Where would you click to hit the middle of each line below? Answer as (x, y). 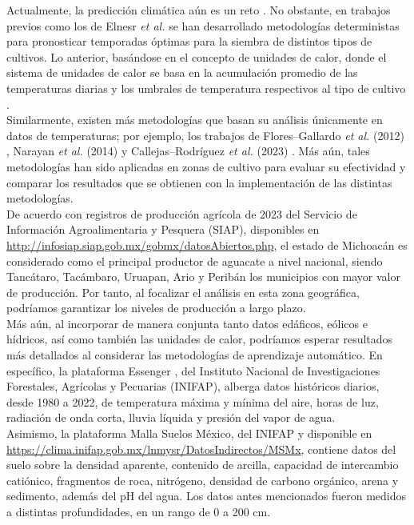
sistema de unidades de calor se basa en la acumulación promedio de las (182, 72)
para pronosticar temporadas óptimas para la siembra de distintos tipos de (189, 41)
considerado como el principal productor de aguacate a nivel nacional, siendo (195, 260)
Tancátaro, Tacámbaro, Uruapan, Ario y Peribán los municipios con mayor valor (203, 277)
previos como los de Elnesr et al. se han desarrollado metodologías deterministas (203, 25)
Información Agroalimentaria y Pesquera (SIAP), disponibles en (163, 229)
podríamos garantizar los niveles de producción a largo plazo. (156, 308)
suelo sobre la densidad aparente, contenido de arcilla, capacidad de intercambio (203, 465)
